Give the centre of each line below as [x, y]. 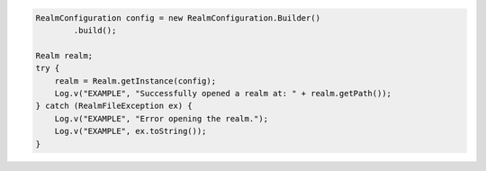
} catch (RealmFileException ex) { [114, 106]
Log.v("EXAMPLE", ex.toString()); [130, 131]
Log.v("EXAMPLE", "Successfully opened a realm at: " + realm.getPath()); [223, 93]
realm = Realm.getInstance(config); [135, 81]
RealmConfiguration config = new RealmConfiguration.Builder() [178, 18]
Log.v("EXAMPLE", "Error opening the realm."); [162, 118]
